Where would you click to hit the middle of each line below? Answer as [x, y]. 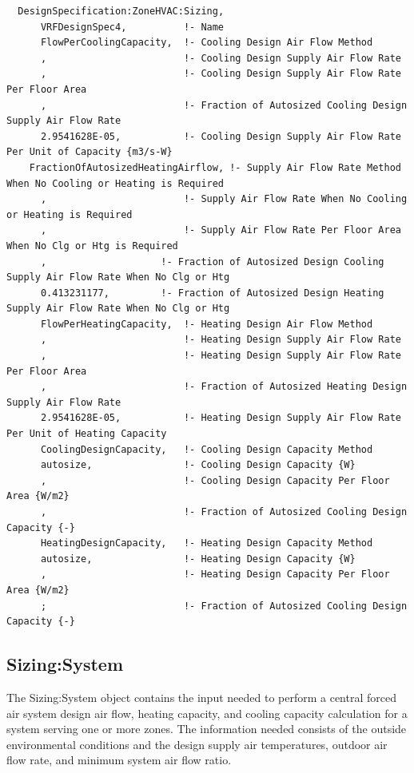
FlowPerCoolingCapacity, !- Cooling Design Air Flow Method [207, 43]
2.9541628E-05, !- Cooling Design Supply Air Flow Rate [221, 136]
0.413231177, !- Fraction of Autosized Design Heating [212, 293]
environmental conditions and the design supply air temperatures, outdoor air [197, 744]
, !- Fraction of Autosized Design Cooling [212, 262]
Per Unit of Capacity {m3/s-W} [90, 152]
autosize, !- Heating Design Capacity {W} [198, 559]
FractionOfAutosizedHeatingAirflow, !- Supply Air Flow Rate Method [215, 167]
